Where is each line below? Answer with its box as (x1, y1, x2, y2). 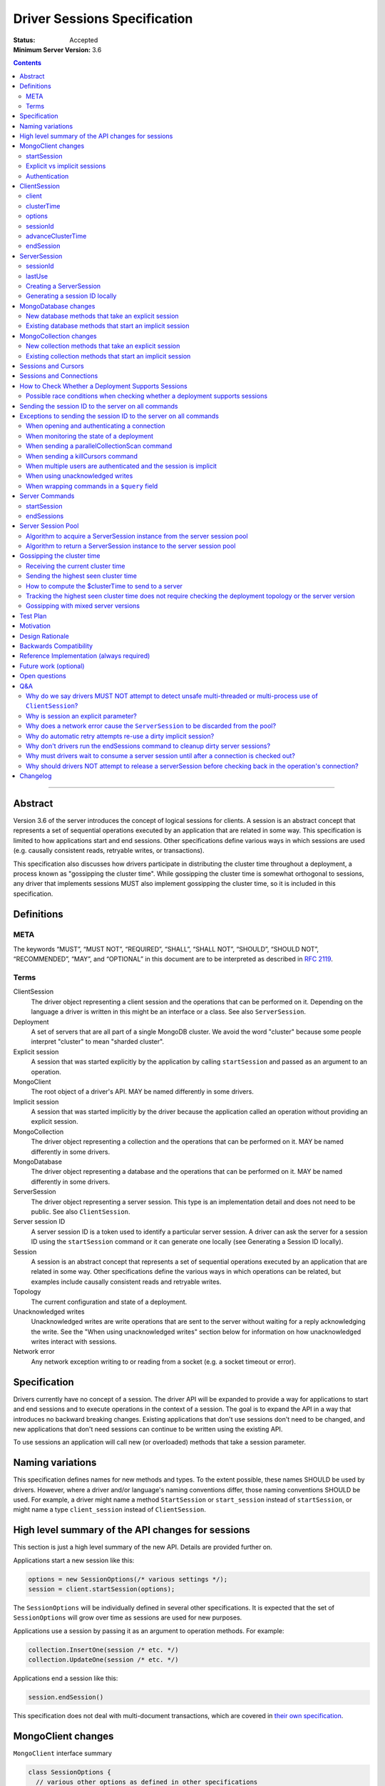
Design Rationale (19, 632, 69, 640)
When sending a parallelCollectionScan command (26, 441, 173, 450)
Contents (13, 59, 42, 67)
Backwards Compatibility (19, 642, 93, 650)
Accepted (69, 36, 98, 44)
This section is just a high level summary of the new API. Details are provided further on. (13, 1543, 272, 1552)
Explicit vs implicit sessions (26, 161, 106, 171)
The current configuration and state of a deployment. (31, 1297, 188, 1306)
